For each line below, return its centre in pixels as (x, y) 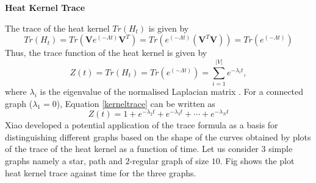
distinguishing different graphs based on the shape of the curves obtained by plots (158, 136)
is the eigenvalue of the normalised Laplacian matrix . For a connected (172, 91)
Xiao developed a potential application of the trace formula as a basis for (142, 125)
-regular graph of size (169, 160)
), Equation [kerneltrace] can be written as (136, 103)
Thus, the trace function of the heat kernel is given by (106, 53)
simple (281, 149)
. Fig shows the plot (257, 160)
